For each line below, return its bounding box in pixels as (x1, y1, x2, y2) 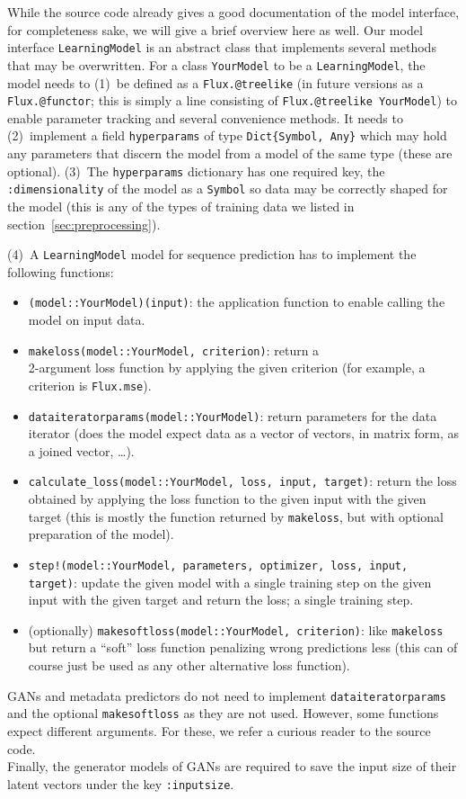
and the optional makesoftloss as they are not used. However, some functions (7, 704, 439, 723)
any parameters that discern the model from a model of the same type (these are (7, 144, 453, 163)
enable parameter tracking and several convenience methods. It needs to (7, 108, 403, 127)
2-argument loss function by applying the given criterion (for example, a (28, 358, 426, 377)
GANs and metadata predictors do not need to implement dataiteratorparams (7, 686, 446, 705)
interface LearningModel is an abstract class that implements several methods (7, 38, 436, 57)
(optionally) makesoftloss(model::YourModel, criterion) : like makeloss (28, 620, 444, 639)
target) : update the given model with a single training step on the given (28, 572, 432, 591)
